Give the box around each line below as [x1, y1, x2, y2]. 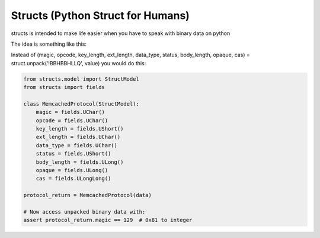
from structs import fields [23, 84, 105, 91]
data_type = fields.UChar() [36, 142, 118, 148]
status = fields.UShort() [36, 150, 111, 157]
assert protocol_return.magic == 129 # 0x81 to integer [23, 217, 193, 224]
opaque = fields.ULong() [36, 167, 108, 173]
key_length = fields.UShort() [36, 125, 124, 132]
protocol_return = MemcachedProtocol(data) [23, 192, 152, 199]
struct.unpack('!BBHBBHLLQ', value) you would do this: [11, 59, 146, 66]
